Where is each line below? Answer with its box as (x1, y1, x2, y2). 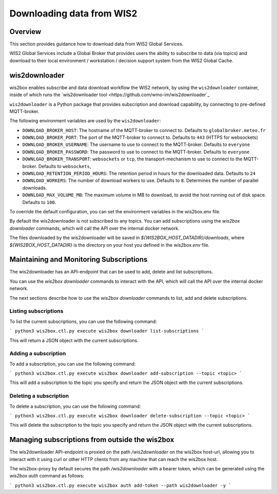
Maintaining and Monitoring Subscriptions (9, 255, 148, 264)
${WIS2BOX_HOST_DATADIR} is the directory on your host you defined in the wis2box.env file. (9, 242, 210, 248)
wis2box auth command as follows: (9, 473, 85, 479)
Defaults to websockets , (38, 163, 91, 169)
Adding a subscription (9, 350, 66, 357)
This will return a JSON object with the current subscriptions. (9, 337, 138, 343)
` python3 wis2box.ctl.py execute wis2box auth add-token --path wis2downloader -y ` (9, 482, 232, 488)
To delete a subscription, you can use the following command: (9, 403, 141, 409)
